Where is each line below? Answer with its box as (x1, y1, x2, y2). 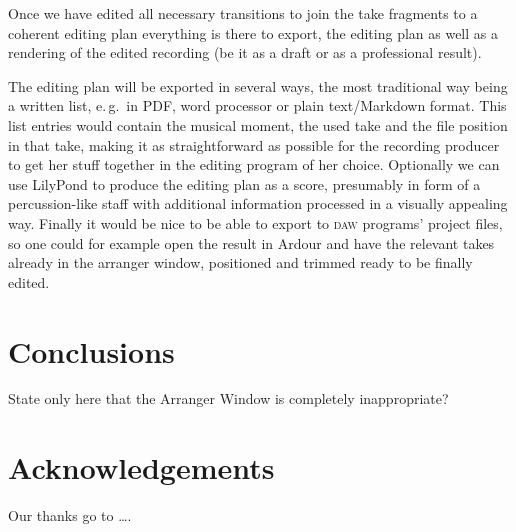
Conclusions (8, 330, 175, 371)
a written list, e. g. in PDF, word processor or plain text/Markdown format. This (8, 95, 507, 116)
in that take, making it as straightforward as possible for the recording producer (8, 134, 500, 155)
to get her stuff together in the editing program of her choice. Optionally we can (8, 154, 500, 175)
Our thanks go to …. (8, 505, 132, 526)
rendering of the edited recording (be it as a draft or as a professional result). (8, 42, 482, 63)
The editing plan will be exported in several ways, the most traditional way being (8, 75, 508, 96)
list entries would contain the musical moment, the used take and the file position (8, 114, 508, 135)
